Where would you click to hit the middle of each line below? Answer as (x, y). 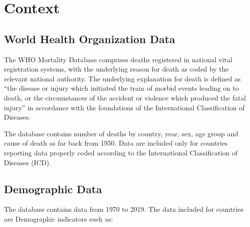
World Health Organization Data (90, 38)
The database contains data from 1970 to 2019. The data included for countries (124, 209)
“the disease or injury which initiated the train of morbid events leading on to (122, 88)
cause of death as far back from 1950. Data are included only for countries (116, 143)
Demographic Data (53, 189)
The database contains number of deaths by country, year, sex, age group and (121, 133)
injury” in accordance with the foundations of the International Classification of (124, 107)
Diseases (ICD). (28, 162)
